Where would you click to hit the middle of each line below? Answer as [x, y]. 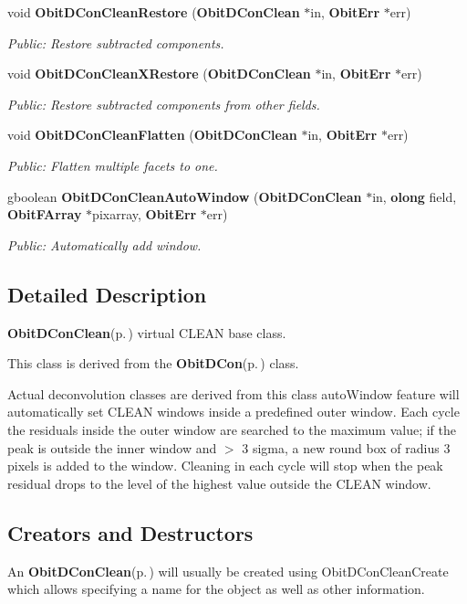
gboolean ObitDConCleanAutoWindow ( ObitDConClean [185, 196]
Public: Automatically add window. [104, 244]
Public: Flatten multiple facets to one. [113, 165]
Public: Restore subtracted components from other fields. [164, 104]
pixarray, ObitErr [145, 214]
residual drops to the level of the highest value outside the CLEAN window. [219, 483]
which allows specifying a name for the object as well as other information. [216, 589]
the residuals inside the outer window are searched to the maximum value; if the [232, 429]
